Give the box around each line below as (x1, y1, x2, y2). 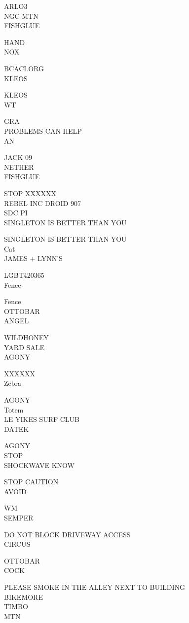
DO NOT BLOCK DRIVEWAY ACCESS (4, 529, 131, 539)
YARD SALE (4, 342, 45, 352)
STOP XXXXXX (4, 188, 56, 198)
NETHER (4, 161, 34, 172)
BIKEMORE (4, 591, 43, 602)
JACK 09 (4, 152, 32, 162)
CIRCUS (4, 539, 31, 549)
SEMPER (4, 512, 34, 522)
